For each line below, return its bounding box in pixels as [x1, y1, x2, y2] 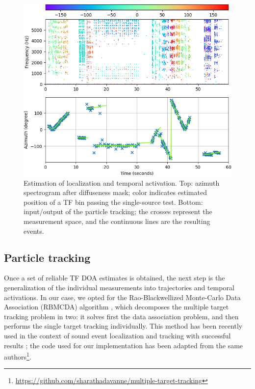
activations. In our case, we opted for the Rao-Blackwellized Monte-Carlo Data [4, 292, 241, 302]
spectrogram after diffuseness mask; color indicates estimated [24, 187, 207, 197]
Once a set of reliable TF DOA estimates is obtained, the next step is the [4, 273, 225, 283]
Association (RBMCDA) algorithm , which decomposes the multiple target [4, 302, 229, 312]
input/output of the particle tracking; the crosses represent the [24, 206, 212, 217]
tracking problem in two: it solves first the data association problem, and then [4, 311, 239, 321]
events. [24, 225, 44, 236]
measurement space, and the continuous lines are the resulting [24, 216, 210, 226]
